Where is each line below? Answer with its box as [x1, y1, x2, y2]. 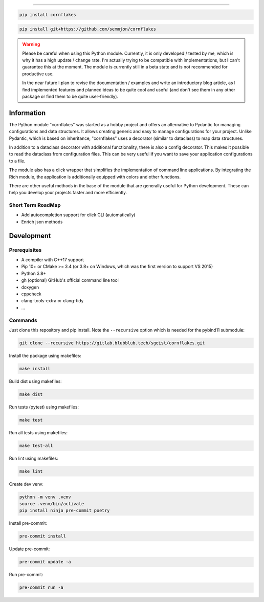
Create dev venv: [9, 481, 44, 487]
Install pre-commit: [9, 520, 47, 526]
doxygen [21, 284, 39, 290]
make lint [19, 468, 43, 474]
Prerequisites [9, 246, 42, 253]
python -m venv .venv [19, 494, 71, 500]
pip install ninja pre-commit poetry [19, 508, 110, 513]
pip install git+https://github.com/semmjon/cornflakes [19, 26, 156, 32]
